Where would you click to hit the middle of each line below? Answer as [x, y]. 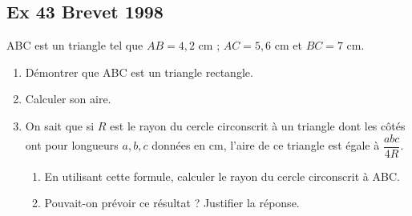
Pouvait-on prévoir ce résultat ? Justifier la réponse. [172, 203]
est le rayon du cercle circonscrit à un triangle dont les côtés [258, 125]
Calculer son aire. [68, 99]
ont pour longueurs [72, 145]
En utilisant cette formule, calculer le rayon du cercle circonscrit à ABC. [222, 176]
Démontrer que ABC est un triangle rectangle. [139, 72]
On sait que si [60, 125]
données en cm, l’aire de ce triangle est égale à [266, 145]
